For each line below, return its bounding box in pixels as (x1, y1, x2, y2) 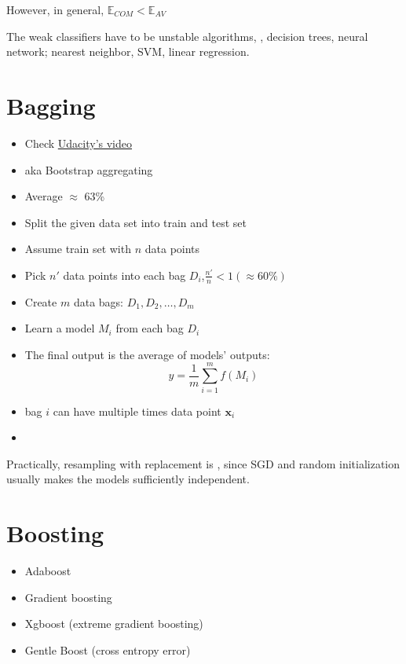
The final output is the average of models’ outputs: (24, 346, 270, 362)
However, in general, (6, 2, 104, 17)
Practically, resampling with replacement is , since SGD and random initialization (6, 455, 401, 471)
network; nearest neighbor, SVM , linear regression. (6, 43, 250, 60)
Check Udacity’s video (24, 134, 132, 151)
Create (24, 293, 57, 310)
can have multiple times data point (53, 402, 221, 419)
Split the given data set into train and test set (24, 214, 247, 230)
